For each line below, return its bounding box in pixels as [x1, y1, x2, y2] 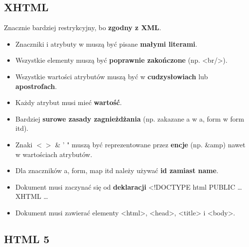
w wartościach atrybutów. [15, 149, 93, 159]
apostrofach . [15, 81, 57, 91]
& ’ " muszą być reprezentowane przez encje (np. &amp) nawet [55, 139, 246, 149]
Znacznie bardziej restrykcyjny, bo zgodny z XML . [4, 22, 161, 33]
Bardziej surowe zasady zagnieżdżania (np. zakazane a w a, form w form [15, 113, 244, 123]
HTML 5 [4, 231, 50, 246]
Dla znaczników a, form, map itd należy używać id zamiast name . [15, 165, 219, 176]
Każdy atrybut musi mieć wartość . [15, 97, 122, 107]
